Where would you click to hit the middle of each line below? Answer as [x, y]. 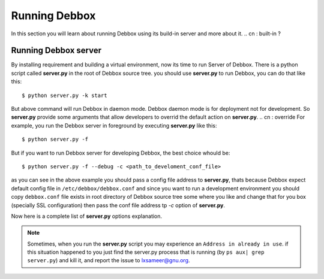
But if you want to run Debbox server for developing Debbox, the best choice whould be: [121, 153]
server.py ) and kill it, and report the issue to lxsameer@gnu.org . [109, 260]
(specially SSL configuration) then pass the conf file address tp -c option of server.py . [118, 205]
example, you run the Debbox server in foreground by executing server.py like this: [114, 125]
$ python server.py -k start [64, 95]
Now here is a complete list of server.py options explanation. [86, 216]
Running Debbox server [56, 51]
